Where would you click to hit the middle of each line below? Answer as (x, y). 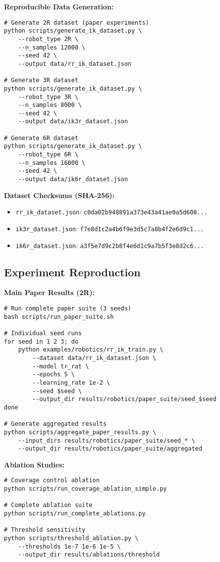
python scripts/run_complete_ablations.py (75, 514)
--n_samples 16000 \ (52, 163)
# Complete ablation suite (48, 505)
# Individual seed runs (43, 333)
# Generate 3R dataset (41, 80)
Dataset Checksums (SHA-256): (59, 195)
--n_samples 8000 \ (50, 105)
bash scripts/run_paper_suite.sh (59, 317)
